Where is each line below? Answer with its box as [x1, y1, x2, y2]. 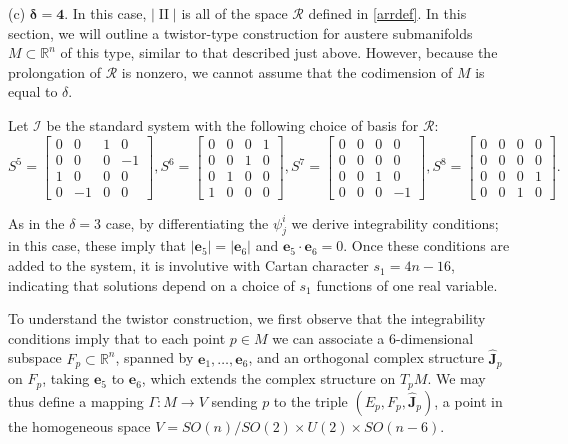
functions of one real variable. [316, 274, 498, 295]
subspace [8, 347, 62, 368]
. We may [427, 368, 486, 389]
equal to [8, 81, 58, 102]
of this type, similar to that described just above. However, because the [60, 42, 498, 63]
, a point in [434, 390, 503, 411]
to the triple [273, 390, 348, 411]
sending [211, 390, 258, 411]
